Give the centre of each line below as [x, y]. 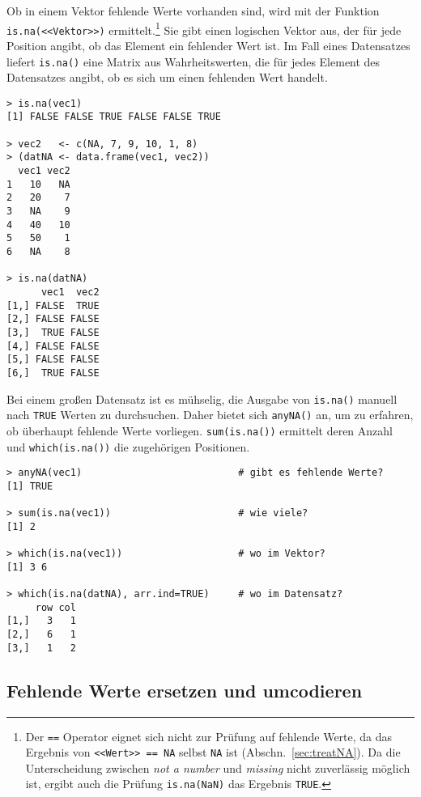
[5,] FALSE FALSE [53, 360]
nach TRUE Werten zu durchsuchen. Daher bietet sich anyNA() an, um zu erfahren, [210, 415]
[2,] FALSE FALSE [53, 319]
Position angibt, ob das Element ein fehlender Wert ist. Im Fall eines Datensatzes [208, 45]
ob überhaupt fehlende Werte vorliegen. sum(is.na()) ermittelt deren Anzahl [200, 430]
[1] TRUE [30, 486]
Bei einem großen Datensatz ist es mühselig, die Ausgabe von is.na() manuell [202, 398]
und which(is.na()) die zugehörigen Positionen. [128, 446]
